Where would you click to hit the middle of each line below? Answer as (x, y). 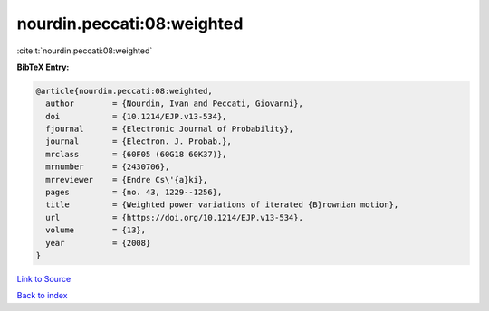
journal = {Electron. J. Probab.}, (139, 141)
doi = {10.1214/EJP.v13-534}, (136, 116)
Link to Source (44, 278)
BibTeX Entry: (43, 67)
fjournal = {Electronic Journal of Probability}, (170, 129)
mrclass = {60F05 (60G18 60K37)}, (136, 154)
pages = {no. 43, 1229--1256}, (134, 193)
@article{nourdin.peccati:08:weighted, (124, 91)
